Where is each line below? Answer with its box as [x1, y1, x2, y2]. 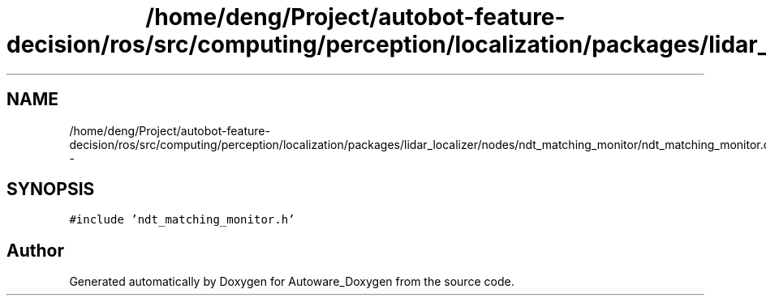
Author [6, 240, 64, 261]
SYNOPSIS [6, 179, 95, 200]
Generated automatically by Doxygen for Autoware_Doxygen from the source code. [69, 274, 514, 289]
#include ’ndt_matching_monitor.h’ [69, 213, 295, 227]
